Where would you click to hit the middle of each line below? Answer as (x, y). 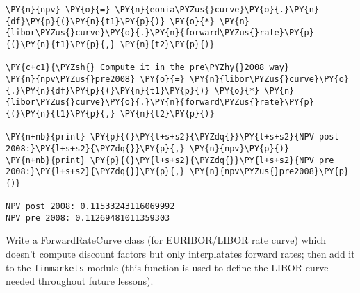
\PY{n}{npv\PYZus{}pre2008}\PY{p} (269, 172)
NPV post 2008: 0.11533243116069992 (90, 207)
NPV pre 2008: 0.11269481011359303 (88, 218)
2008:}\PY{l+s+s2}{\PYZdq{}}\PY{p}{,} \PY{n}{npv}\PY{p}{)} (148, 148)
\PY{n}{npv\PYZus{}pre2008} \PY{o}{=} (95, 79)
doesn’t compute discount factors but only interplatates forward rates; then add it (180, 254)
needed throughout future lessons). (80, 281)
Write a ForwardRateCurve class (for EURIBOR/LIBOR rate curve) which (166, 240)
